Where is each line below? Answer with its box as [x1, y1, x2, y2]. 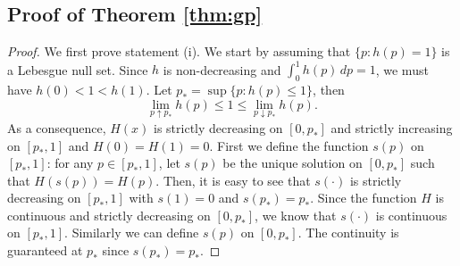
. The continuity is [297, 223, 399, 242]
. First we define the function [209, 136, 369, 154]
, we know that [255, 205, 337, 224]
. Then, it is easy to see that [155, 170, 311, 189]
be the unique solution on [222, 154, 363, 172]
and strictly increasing [330, 118, 453, 137]
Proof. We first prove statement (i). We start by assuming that [7, 42, 351, 61]
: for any [46, 154, 94, 172]
